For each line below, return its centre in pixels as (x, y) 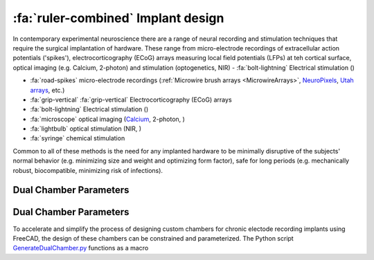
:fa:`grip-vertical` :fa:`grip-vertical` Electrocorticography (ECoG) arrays (131, 100)
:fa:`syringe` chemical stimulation (78, 138)
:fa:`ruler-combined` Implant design (118, 18)
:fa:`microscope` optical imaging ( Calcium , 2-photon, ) (107, 119)
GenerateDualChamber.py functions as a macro (81, 248)
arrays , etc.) (47, 90)
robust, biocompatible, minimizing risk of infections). (88, 170)
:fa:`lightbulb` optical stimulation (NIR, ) (86, 129)
